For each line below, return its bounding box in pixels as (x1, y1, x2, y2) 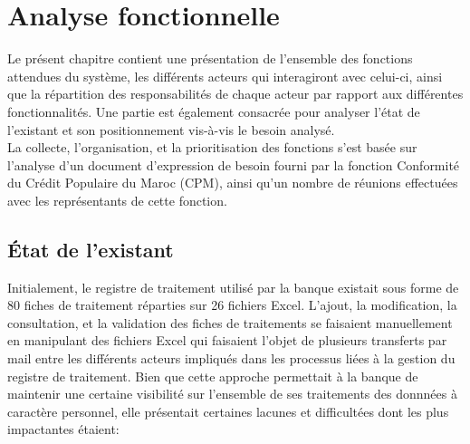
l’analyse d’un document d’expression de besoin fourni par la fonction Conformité (7, 155, 460, 174)
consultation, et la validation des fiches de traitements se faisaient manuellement (7, 313, 453, 332)
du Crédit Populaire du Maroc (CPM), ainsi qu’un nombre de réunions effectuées (7, 173, 458, 192)
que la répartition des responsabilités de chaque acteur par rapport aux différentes (7, 84, 464, 103)
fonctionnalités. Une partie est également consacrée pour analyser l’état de (7, 101, 420, 121)
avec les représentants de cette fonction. (7, 190, 227, 209)
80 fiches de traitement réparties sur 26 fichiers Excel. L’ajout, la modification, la (7, 295, 457, 314)
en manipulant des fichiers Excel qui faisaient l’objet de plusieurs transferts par (7, 331, 447, 350)
